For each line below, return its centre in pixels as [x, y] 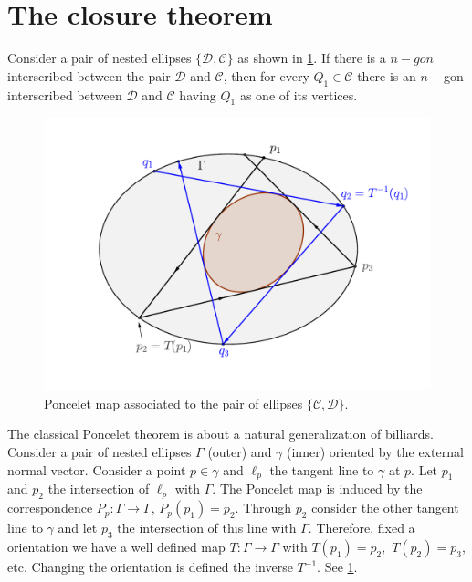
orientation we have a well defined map [116, 547]
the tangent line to [322, 469]
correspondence [50, 508]
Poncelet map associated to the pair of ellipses [173, 403]
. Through [263, 508]
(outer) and [240, 452]
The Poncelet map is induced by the [321, 488]
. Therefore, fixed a [362, 528]
